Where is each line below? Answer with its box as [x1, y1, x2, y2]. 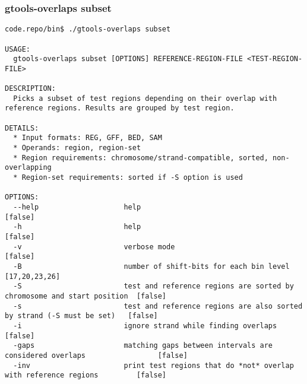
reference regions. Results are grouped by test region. [5, 104, 235, 113]
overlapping [5, 163, 52, 172]
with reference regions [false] [5, 371, 167, 380]
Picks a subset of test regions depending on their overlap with [13, 94, 277, 103]
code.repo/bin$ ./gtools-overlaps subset [5, 25, 171, 34]
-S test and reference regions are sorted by [13, 282, 294, 291]
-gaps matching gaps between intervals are [13, 341, 273, 350]
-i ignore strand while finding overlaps [13, 321, 277, 330]
